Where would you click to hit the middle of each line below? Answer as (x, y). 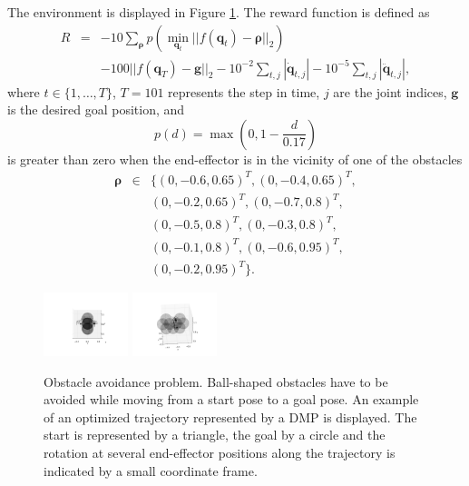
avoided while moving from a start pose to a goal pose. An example (231, 399)
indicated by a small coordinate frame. (151, 470)
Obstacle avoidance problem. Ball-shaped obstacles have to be (216, 381)
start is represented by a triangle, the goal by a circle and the (215, 435)
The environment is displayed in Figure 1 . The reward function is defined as (219, 12)
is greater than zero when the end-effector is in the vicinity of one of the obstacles (235, 159)
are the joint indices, (390, 91)
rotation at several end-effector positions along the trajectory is (220, 452)
